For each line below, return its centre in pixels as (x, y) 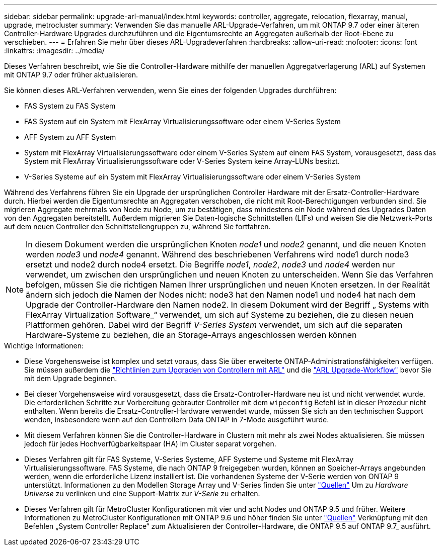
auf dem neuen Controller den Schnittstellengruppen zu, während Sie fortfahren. (137, 226)
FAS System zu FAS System (70, 106)
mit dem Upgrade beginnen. (71, 378)
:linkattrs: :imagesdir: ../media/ (54, 51)
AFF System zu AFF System (70, 137)
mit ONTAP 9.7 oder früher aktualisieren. (71, 75)
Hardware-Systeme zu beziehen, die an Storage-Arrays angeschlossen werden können (191, 335)
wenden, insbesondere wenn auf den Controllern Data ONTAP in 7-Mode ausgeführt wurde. (177, 420)
